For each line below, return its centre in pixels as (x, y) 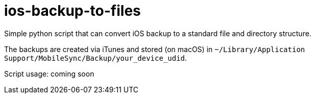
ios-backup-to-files (72, 11)
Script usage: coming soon (49, 73)
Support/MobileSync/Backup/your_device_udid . (96, 58)
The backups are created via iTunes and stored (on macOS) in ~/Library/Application (155, 49)
